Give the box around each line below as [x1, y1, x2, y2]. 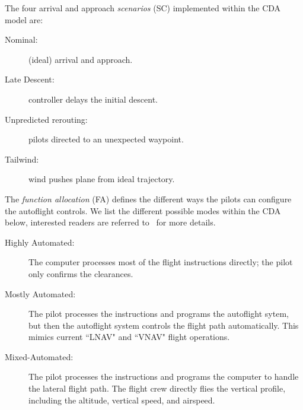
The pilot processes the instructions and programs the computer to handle [28, 370, 299, 383]
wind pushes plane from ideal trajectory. [28, 173, 175, 185]
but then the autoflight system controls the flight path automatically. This [28, 319, 299, 331]
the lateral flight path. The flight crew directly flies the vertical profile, [28, 382, 286, 395]
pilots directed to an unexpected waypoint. [28, 133, 184, 145]
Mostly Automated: [5, 287, 76, 300]
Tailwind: [5, 152, 39, 165]
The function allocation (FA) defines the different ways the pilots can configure [5, 192, 292, 205]
